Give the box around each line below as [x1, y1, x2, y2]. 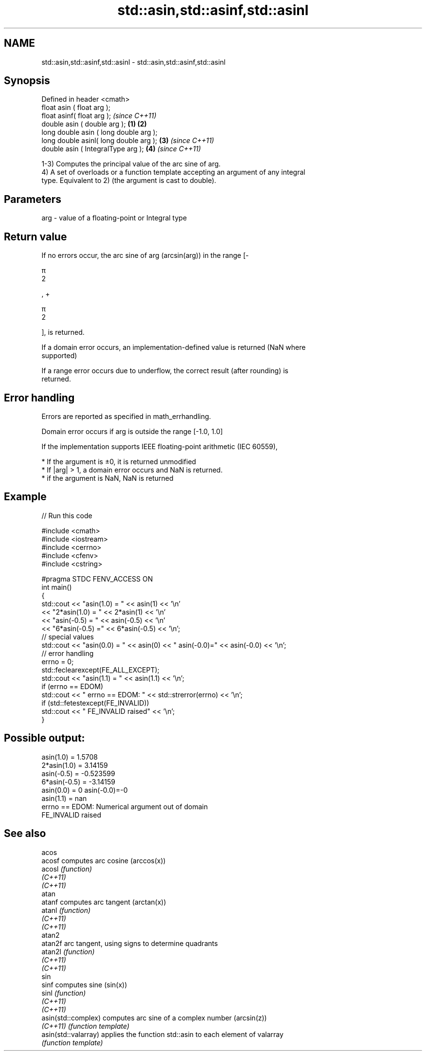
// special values [41, 632, 94, 641]
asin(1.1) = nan [41, 794, 87, 802]
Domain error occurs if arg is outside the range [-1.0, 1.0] [41, 427, 223, 436]
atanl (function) [41, 906, 91, 914]
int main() [41, 582, 72, 591]
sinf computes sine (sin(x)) [41, 980, 127, 989]
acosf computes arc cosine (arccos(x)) [41, 856, 166, 865]
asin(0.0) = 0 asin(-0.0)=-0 [41, 785, 128, 794]
